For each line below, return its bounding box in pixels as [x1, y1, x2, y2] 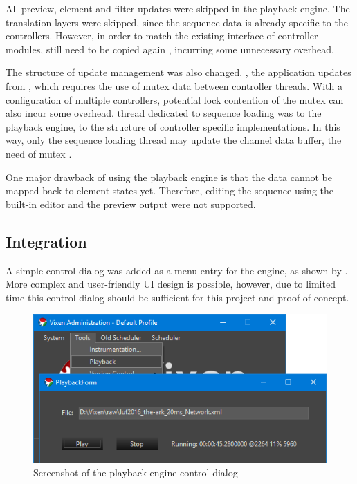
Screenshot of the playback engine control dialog [33, 465, 238, 480]
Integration [6, 230, 87, 252]
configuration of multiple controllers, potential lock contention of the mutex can [6, 92, 344, 106]
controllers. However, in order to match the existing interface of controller [6, 28, 318, 43]
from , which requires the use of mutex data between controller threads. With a [6, 78, 342, 93]
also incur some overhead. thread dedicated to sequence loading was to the [6, 106, 322, 120]
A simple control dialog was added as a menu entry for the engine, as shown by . [6, 263, 348, 277]
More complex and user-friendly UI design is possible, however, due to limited [6, 277, 336, 291]
